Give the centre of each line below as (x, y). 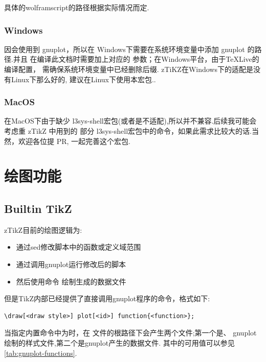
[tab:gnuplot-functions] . (41, 353)
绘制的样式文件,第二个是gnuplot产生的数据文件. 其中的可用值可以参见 (119, 342)
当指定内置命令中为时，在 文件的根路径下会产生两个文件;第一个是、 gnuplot (130, 333)
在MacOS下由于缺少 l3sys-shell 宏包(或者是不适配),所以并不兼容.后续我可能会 (130, 121)
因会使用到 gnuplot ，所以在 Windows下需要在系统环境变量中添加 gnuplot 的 (129, 49)
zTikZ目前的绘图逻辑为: (43, 230)
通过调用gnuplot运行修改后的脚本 (71, 264)
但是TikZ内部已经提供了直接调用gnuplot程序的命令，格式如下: (107, 298)
